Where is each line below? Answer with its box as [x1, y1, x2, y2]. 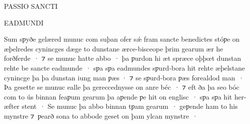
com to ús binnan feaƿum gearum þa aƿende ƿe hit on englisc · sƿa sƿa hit [4, 91, 232, 101]
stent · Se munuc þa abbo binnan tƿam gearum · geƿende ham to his [22, 101, 238, 111]
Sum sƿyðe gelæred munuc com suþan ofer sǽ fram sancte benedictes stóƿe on [4, 34, 240, 44]
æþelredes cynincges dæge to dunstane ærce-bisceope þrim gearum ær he [4, 43, 223, 53]
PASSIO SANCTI [4, 1, 58, 11]
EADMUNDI [4, 17, 44, 27]
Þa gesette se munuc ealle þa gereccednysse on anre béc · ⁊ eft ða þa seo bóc [4, 82, 240, 92]
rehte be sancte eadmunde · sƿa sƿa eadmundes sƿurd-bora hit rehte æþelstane [4, 62, 245, 73]
